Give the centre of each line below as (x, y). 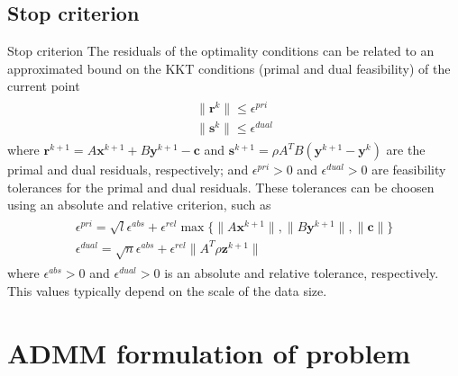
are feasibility (409, 170)
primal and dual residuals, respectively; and (128, 170)
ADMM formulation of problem (209, 352)
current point (44, 86)
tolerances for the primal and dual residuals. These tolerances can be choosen (221, 187)
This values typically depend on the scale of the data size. (167, 291)
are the (406, 150)
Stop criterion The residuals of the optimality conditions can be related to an (221, 51)
